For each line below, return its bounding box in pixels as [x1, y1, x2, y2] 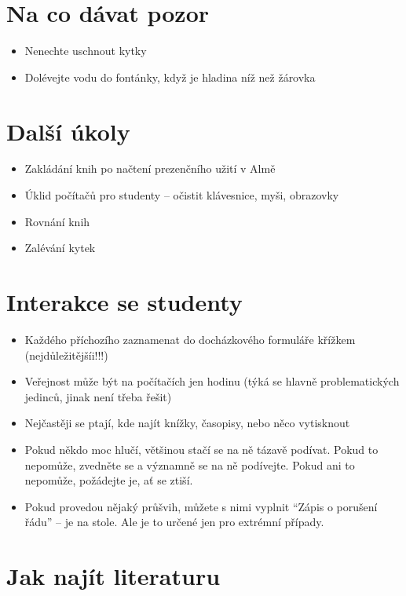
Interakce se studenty [6, 286, 243, 317]
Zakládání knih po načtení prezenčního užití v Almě [24, 160, 276, 177]
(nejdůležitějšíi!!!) [24, 346, 108, 363]
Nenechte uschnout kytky [24, 42, 147, 59]
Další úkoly [6, 115, 130, 147]
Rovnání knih [24, 213, 90, 229]
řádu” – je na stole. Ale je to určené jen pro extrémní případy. [24, 514, 324, 530]
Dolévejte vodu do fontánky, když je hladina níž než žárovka [24, 68, 316, 85]
